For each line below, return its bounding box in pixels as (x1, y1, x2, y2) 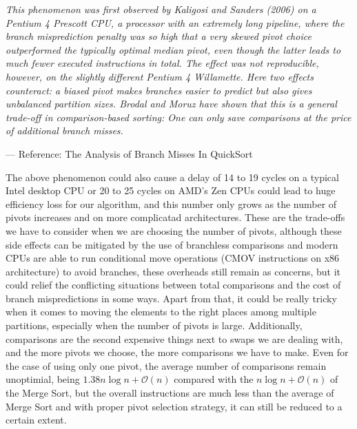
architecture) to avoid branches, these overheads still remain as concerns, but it (6, 264, 340, 278)
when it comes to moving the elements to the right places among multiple (6, 304, 316, 319)
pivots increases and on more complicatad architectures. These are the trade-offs (6, 210, 345, 224)
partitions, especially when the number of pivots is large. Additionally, (6, 318, 303, 333)
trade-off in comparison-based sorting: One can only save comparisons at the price (6, 109, 351, 124)
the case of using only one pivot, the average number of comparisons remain (6, 358, 327, 373)
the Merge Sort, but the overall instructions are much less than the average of (6, 386, 334, 400)
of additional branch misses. (6, 123, 123, 138)
